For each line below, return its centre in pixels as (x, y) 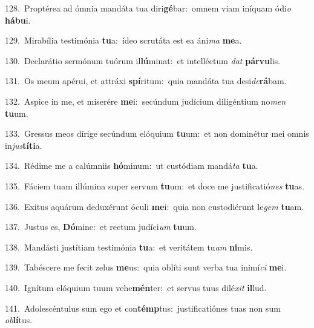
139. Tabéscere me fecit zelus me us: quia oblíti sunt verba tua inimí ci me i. (146, 267)
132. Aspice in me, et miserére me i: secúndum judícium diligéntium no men (146, 101)
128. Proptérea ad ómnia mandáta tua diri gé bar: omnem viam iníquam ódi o (148, 8)
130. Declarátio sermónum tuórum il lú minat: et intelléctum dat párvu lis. (143, 60)
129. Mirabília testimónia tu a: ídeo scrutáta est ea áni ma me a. (123, 40)
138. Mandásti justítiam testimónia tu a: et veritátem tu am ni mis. (129, 247)
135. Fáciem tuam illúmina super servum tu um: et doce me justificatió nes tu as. (155, 185)
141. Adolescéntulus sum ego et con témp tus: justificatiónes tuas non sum (143, 308)
